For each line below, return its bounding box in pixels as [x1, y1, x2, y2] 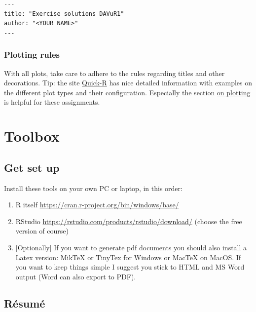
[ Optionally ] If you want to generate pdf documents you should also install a [15, 242, 247, 252]
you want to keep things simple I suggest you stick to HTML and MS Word [15, 262, 245, 272]
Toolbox [4, 126, 60, 146]
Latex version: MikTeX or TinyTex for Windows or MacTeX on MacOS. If [15, 252, 241, 262]
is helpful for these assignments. [4, 97, 100, 107]
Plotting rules [4, 48, 60, 61]
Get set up [4, 159, 60, 175]
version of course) [15, 226, 69, 236]
